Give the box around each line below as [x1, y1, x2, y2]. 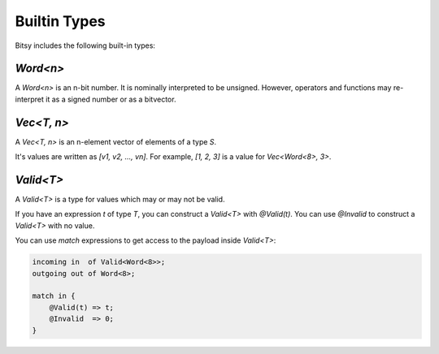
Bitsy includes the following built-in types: [15, 41, 156, 50]
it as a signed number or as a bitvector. [46, 94, 176, 104]
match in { [32, 291, 76, 300]
